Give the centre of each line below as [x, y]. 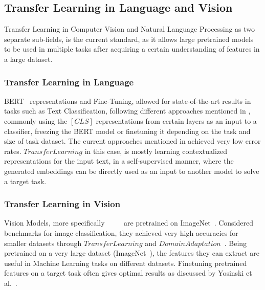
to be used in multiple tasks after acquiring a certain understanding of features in [132, 49]
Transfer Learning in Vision [62, 204]
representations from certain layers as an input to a [176, 120]
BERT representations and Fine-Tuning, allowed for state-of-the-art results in [128, 101]
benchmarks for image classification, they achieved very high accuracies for [121, 232]
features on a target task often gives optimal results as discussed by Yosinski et [128, 273]
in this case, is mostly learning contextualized [156, 151]
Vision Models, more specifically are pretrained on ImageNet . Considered [129, 223]
